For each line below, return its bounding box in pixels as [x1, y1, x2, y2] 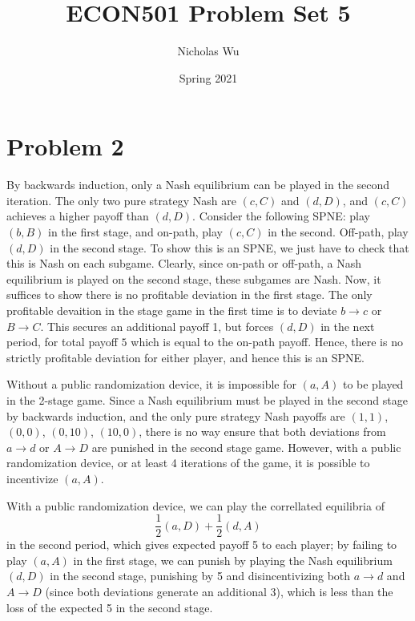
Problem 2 [6, 130, 124, 163]
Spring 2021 [179, 69, 238, 86]
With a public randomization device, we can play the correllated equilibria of [6, 497, 385, 514]
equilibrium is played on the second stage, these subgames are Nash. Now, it [6, 270, 381, 287]
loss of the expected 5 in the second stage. [6, 599, 213, 615]
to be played [342, 376, 404, 393]
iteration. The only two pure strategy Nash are [6, 192, 236, 208]
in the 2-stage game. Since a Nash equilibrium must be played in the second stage [6, 391, 408, 408]
